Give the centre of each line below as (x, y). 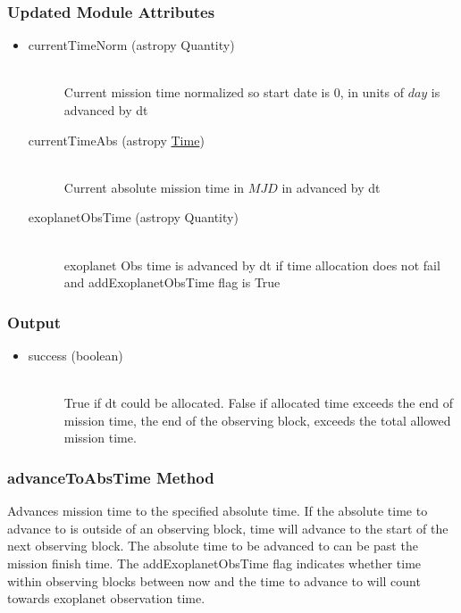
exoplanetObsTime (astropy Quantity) (133, 217)
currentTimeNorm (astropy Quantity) (131, 45)
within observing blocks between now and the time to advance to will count (214, 580)
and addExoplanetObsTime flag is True (172, 282)
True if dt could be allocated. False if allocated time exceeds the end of (258, 403)
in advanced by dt (331, 187)
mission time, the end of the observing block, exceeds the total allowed (257, 420)
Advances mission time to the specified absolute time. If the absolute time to (218, 511)
